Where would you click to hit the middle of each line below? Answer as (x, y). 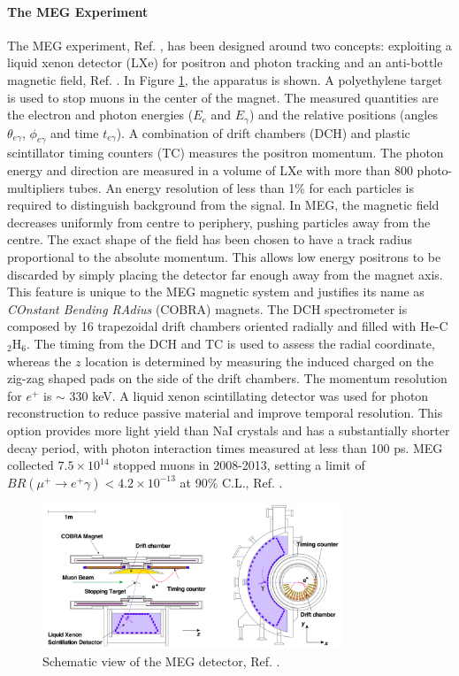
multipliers (36, 187)
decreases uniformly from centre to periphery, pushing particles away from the (219, 222)
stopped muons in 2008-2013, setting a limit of (239, 465)
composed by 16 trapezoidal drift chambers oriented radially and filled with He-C (228, 326)
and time (75, 132)
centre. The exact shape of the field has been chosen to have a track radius (210, 239)
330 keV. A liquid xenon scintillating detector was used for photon (249, 395)
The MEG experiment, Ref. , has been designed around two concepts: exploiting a (229, 45)
